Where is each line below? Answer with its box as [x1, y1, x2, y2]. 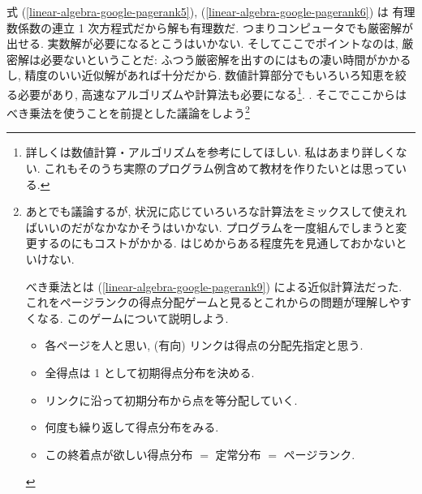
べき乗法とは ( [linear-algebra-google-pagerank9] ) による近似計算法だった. [25, 277, 403, 294]
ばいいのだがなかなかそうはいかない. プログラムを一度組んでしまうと [25, 218, 396, 235]
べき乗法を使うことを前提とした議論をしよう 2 [6, 102, 250, 121]
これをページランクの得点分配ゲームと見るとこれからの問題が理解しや [25, 294, 400, 311]
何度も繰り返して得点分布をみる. [45, 419, 219, 436]
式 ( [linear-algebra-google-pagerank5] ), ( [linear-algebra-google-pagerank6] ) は [6, 3, 389, 19]
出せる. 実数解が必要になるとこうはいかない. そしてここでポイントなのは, [6, 35, 398, 52]
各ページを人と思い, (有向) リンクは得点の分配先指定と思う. [45, 337, 364, 354]
